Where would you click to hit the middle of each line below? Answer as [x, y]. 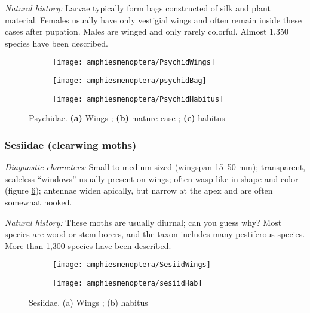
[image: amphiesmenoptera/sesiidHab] [128, 283]
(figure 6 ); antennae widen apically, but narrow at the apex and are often [139, 190]
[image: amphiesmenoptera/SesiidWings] [132, 265]
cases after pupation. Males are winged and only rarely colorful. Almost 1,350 [147, 31]
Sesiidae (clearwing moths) [71, 144]
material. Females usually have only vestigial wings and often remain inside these [153, 19]
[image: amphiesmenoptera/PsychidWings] [134, 62]
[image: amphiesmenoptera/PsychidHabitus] [138, 99]
